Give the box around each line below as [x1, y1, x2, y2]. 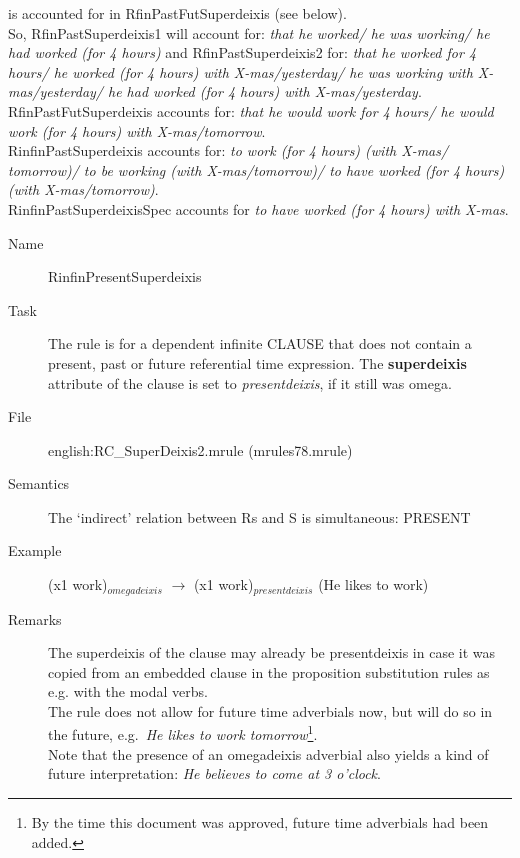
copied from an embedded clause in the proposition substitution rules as [48, 661, 490, 682]
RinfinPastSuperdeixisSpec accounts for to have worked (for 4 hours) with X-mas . [8, 198, 509, 219]
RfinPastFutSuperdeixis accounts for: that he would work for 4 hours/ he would [8, 100, 494, 121]
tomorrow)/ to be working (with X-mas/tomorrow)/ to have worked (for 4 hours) [8, 159, 505, 180]
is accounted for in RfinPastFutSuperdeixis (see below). [8, 3, 347, 23]
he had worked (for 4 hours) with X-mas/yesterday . [108, 81, 422, 102]
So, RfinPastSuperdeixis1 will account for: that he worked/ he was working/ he [8, 22, 490, 43]
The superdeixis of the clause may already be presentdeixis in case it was [48, 642, 496, 663]
